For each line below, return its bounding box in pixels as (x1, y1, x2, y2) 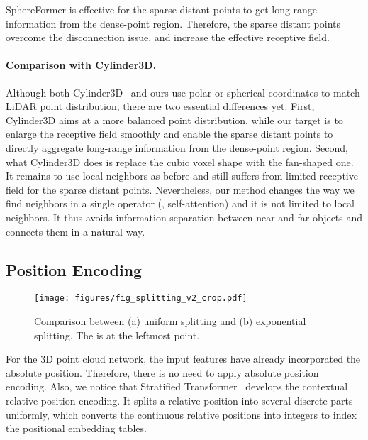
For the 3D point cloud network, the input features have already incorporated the (6, 351, 361, 366)
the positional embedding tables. (6, 421, 147, 436)
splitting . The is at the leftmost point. (34, 327, 200, 342)
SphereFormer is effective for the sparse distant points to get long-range (6, 2, 318, 16)
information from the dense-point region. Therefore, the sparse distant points (6, 16, 340, 31)
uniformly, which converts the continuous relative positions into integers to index (6, 407, 357, 422)
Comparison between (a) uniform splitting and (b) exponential (34, 313, 306, 328)
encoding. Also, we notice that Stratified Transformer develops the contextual (6, 379, 348, 394)
